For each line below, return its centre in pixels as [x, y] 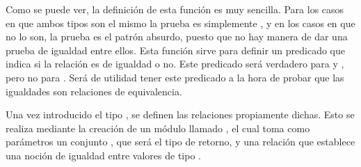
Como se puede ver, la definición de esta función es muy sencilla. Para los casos [175, 9]
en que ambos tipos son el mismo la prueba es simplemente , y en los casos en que [180, 23]
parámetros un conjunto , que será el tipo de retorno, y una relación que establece [180, 142]
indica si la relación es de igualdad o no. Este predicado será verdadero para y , [175, 64]
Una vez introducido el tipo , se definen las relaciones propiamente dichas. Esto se [180, 114]
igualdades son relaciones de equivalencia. [94, 91]
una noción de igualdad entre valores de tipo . [103, 155]
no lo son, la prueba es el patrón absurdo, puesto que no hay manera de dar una [177, 37]
